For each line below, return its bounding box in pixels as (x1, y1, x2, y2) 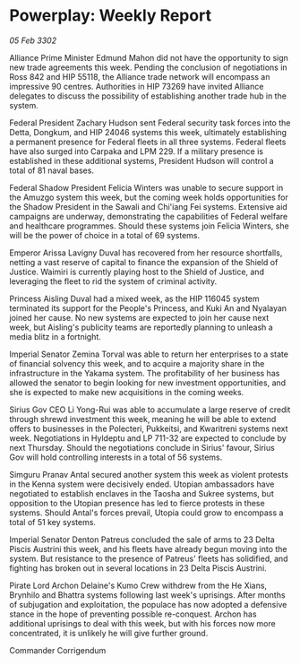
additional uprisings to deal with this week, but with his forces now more (9, 617, 276, 628)
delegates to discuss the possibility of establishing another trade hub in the (9, 91, 287, 101)
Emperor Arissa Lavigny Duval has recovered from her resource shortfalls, (9, 247, 283, 258)
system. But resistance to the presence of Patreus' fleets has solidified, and (9, 553, 288, 564)
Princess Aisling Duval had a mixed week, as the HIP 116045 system (9, 293, 260, 304)
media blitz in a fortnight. (9, 331, 101, 341)
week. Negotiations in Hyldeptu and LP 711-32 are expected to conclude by (9, 432, 287, 444)
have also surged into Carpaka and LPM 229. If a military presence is (9, 145, 264, 157)
